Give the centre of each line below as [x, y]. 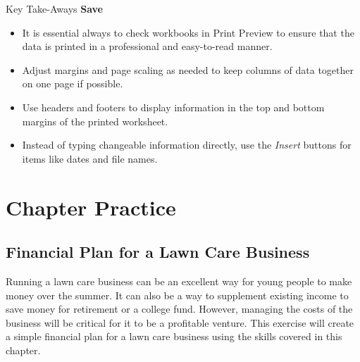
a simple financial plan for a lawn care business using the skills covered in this [174, 336]
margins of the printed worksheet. [95, 121]
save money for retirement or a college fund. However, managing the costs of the [179, 309]
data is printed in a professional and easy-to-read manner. [147, 46]
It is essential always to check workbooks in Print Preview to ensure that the [188, 32]
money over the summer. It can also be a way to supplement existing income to [177, 295]
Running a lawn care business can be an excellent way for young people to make [179, 281]
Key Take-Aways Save [54, 8]
